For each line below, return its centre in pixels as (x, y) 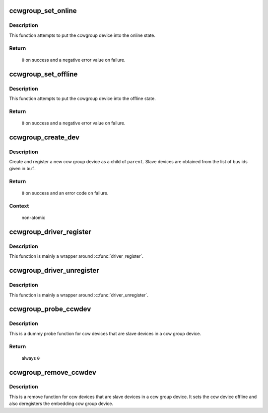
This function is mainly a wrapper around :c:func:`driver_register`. (76, 256)
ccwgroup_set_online (43, 11)
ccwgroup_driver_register (50, 232)
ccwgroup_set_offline (43, 74)
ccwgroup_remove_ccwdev (53, 372)
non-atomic (33, 218)
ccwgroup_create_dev (44, 137)
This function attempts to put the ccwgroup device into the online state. (82, 35)
